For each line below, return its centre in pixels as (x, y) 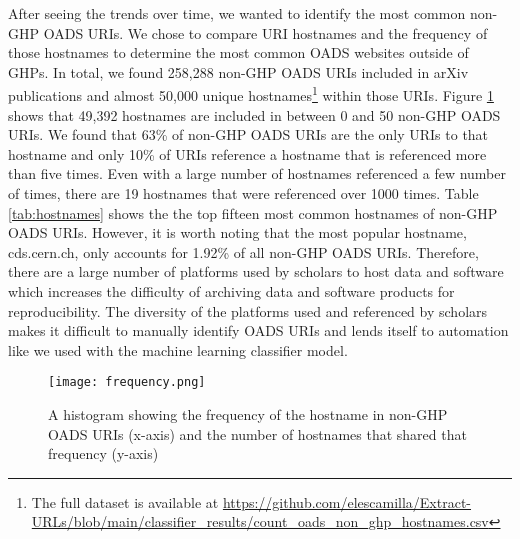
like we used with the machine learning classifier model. (178, 349)
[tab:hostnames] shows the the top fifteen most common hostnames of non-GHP (253, 212)
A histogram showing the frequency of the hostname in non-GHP (248, 414)
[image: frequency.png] (127, 382)
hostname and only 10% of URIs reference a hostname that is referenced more (247, 153)
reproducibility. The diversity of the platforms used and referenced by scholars (248, 310)
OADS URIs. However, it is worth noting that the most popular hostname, (237, 232)
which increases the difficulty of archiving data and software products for (231, 290)
